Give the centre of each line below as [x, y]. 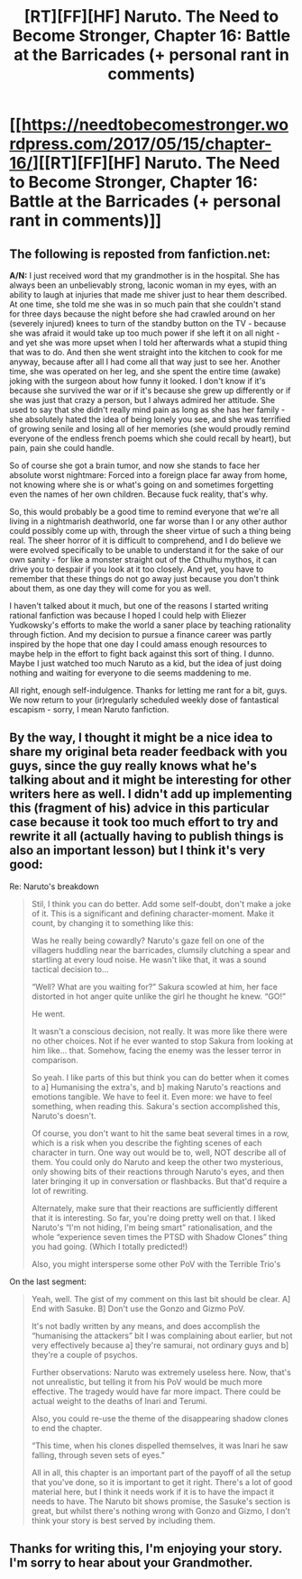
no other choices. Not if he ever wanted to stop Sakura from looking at [162, 1041]
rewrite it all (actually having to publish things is [146, 836]
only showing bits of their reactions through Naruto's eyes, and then [158, 1171]
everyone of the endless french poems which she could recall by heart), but [150, 438]
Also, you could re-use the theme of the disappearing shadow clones [160, 1418]
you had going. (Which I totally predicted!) [110, 1246]
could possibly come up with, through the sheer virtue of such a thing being [150, 531]
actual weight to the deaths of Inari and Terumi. [119, 1400]
